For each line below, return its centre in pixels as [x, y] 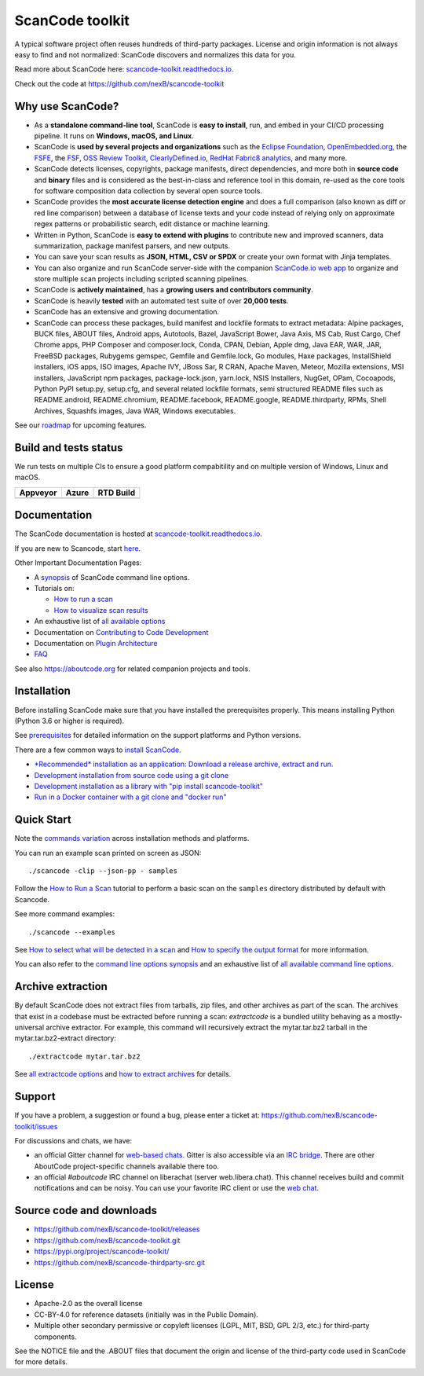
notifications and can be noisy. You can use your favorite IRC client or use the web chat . [177, 1188]
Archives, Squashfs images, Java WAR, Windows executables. [135, 411]
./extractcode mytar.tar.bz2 [84, 1056]
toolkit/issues [36, 1126]
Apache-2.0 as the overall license [88, 1304]
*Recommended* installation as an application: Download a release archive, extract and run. [184, 764]
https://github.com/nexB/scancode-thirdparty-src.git [120, 1262]
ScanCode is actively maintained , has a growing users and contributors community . [174, 290]
